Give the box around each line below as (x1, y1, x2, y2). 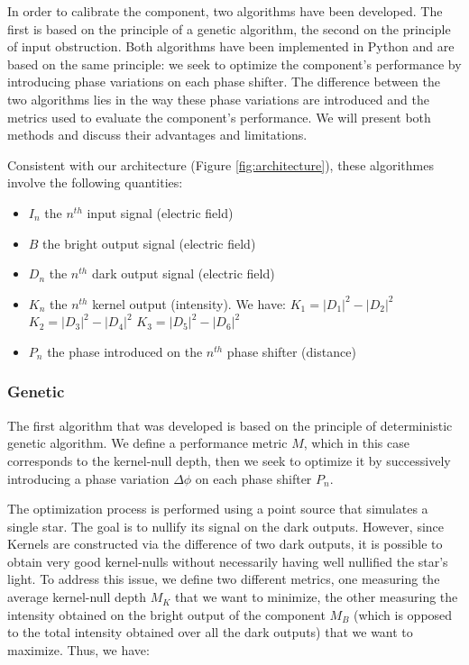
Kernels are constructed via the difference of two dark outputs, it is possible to (7, 534, 443, 553)
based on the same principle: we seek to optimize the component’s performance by (7, 54, 462, 73)
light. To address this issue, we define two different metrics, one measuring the (7, 569, 440, 588)
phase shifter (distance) (226, 342, 356, 360)
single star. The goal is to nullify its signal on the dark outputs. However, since (7, 516, 445, 535)
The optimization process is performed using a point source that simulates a (7, 499, 428, 518)
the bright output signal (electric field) (42, 233, 256, 252)
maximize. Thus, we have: (7, 640, 150, 659)
